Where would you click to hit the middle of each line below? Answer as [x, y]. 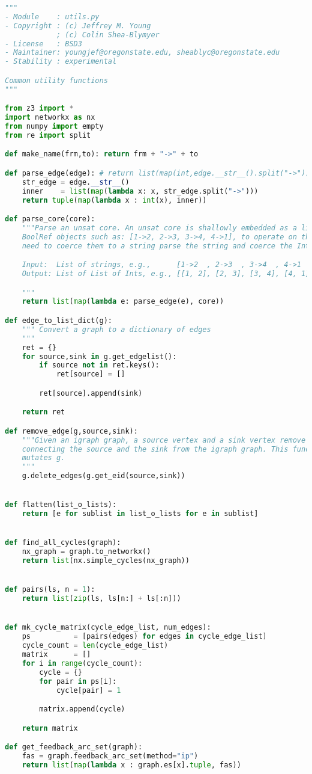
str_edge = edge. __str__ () [76, 182]
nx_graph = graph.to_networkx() [86, 552]
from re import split [48, 135]
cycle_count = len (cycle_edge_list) [95, 646]
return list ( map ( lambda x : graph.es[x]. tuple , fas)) [131, 765]
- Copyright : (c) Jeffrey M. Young [78, 26]
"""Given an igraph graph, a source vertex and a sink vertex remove [164, 440]
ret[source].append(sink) [91, 393]
